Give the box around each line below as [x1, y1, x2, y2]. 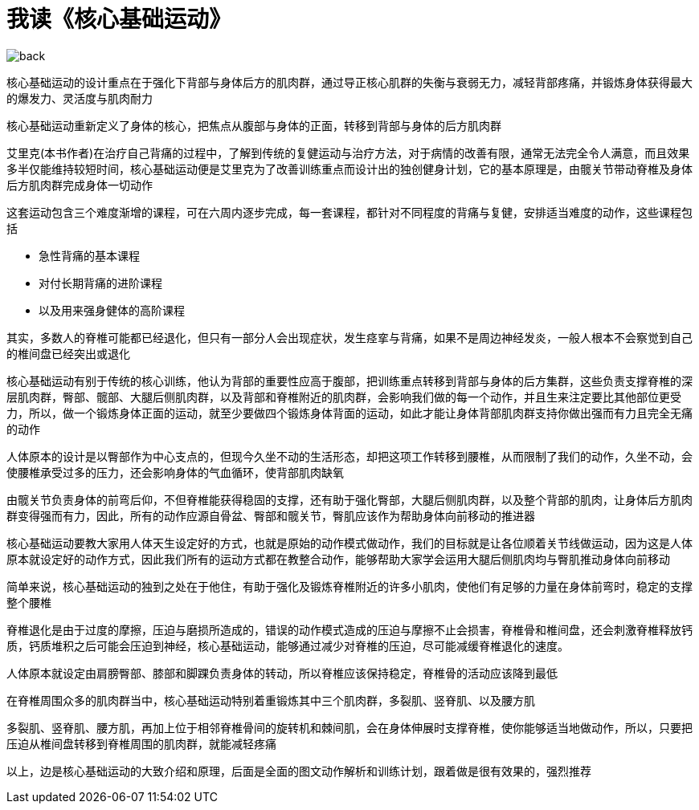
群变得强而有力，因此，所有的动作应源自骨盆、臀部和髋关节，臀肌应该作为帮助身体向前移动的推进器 [6, 508, 535, 523]
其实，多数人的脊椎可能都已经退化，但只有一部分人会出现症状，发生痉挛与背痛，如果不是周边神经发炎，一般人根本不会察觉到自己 [6, 330, 693, 344]
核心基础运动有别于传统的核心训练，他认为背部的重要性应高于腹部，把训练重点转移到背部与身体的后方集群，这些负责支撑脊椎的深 [6, 373, 693, 388]
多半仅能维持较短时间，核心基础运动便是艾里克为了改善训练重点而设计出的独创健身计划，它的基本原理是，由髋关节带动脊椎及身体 [6, 161, 693, 176]
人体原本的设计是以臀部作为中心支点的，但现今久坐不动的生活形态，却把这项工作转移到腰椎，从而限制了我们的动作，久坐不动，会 [6, 449, 693, 463]
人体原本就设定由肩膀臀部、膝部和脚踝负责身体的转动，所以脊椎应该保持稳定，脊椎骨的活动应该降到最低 [6, 666, 558, 680]
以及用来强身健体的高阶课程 [39, 303, 185, 317]
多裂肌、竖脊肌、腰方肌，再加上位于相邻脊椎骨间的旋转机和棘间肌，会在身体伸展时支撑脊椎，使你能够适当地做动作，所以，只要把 [6, 720, 693, 735]
